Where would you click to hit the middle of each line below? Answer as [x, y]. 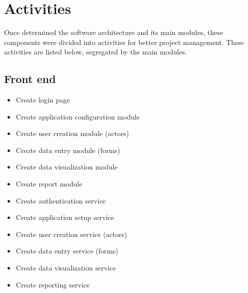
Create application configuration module [78, 116]
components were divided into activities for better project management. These [124, 42]
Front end [30, 79]
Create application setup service [65, 217]
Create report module [49, 184]
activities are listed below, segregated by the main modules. [96, 52]
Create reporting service [53, 284]
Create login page [43, 100]
